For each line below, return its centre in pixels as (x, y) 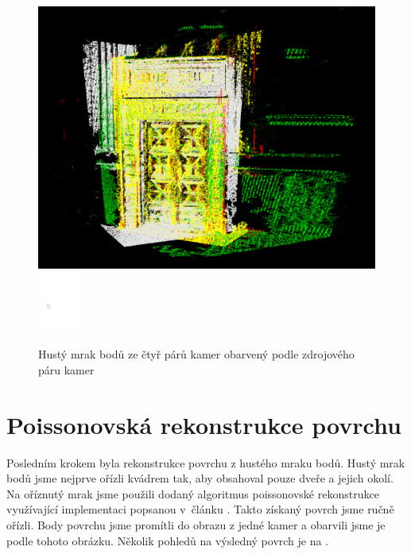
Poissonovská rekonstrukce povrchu (204, 424)
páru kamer (66, 369)
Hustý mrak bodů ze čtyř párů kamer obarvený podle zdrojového (196, 354)
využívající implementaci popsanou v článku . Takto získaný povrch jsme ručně (200, 509)
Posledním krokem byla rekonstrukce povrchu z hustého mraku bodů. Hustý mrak (206, 462)
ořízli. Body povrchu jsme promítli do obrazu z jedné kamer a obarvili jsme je (196, 525)
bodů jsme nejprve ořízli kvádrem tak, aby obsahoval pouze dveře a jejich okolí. (200, 478)
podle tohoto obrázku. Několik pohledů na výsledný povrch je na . (168, 540)
